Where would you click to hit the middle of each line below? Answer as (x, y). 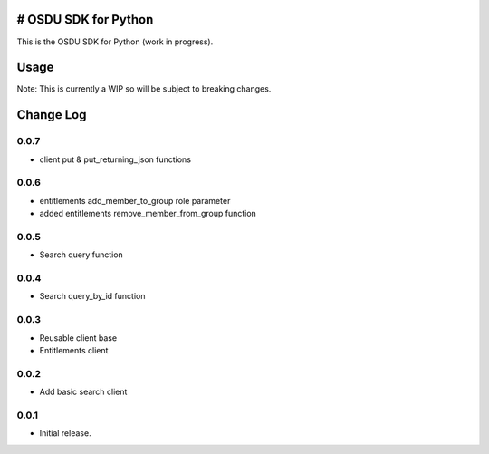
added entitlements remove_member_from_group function (148, 214)
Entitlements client (74, 350)
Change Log (52, 115)
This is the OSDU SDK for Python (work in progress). (115, 42)
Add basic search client (83, 392)
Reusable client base (78, 338)
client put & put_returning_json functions (115, 159)
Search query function (81, 255)
